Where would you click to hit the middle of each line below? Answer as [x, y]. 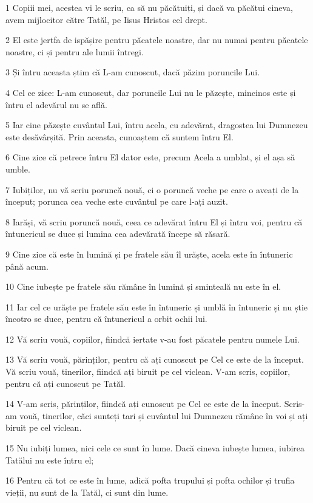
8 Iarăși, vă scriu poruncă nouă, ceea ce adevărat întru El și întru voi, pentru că [154, 221]
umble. [18, 169]
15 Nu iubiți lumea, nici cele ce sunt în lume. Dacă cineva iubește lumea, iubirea [155, 448]
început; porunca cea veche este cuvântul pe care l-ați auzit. [117, 201]
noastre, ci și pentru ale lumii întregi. [75, 51]
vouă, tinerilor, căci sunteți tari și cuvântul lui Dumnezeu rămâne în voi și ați [164, 415]
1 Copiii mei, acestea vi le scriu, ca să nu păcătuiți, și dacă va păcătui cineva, [149, 7]
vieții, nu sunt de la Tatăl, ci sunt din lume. [87, 492]
